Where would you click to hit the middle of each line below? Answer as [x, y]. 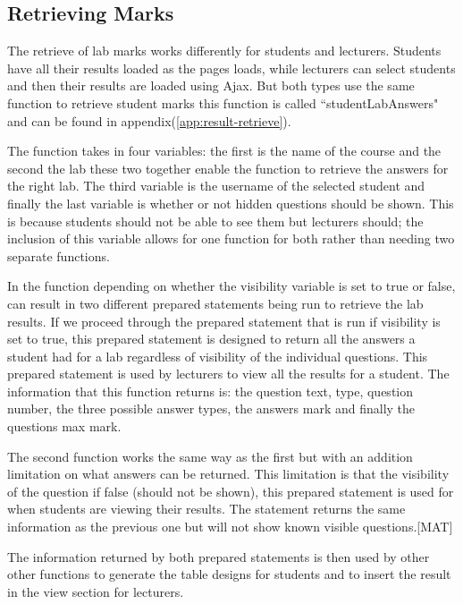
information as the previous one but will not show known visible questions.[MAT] [230, 527]
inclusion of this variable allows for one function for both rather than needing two [231, 238]
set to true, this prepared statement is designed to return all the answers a [211, 339]
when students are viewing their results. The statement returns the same [206, 509]
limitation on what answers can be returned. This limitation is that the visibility [228, 474]
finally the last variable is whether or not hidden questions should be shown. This [231, 203]
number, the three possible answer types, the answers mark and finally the [211, 408]
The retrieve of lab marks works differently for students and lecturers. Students [224, 51]
